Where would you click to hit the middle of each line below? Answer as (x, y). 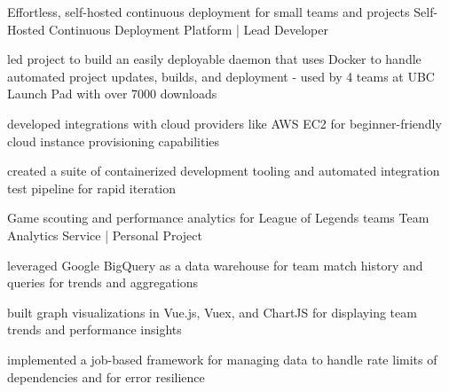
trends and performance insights (95, 329)
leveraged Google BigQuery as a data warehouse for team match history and (215, 265)
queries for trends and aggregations (103, 282)
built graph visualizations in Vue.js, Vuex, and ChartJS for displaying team (212, 312)
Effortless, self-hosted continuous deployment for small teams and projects (209, 12)
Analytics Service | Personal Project (105, 235)
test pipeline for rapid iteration (92, 188)
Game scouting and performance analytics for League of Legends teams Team (218, 218)
